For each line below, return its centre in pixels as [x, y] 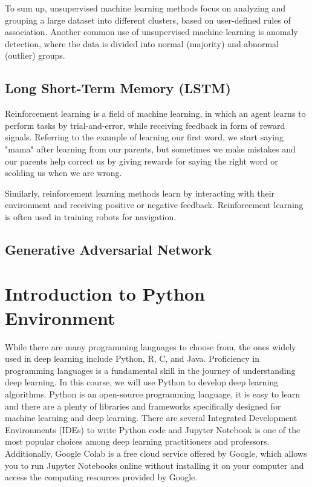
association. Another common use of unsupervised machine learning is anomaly [151, 32]
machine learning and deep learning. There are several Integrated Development [151, 418]
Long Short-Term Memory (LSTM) [118, 88]
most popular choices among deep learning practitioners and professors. [137, 441]
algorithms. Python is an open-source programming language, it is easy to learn [153, 394]
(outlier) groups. [35, 55]
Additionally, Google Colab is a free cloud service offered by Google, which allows [156, 453]
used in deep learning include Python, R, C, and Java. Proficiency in [132, 358]
